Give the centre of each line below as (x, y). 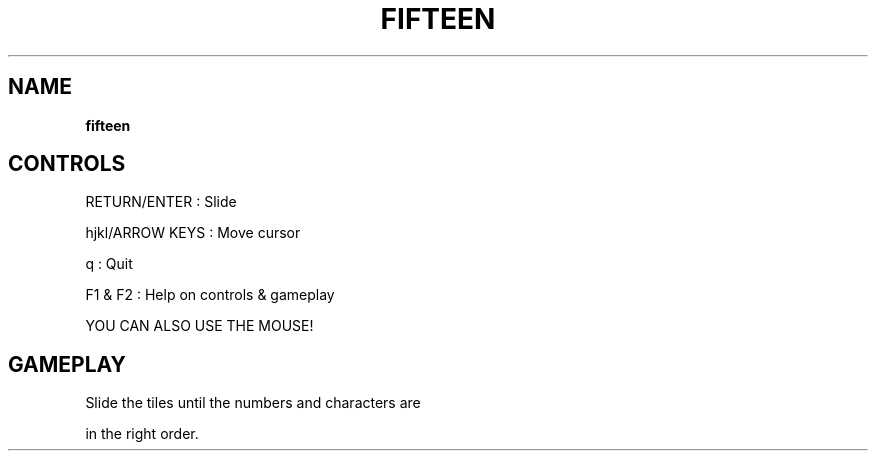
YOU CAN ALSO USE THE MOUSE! (199, 326)
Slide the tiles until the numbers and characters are (253, 403)
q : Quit (109, 264)
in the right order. (142, 434)
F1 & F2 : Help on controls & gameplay (210, 295)
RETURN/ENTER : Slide (161, 202)
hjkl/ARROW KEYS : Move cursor (193, 233)
